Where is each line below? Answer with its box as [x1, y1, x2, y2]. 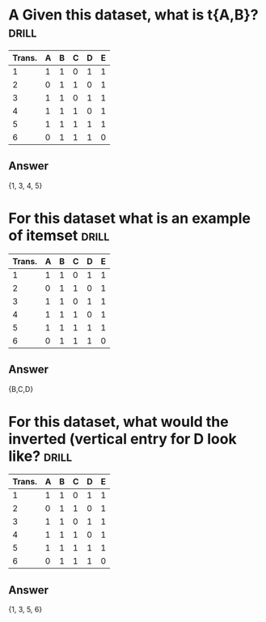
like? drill [8, 447, 73, 465]
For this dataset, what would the [8, 412, 229, 431]
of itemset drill [8, 226, 110, 245]
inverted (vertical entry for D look [8, 429, 237, 448]
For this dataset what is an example [8, 209, 251, 228]
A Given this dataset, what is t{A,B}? [8, 6, 259, 24]
